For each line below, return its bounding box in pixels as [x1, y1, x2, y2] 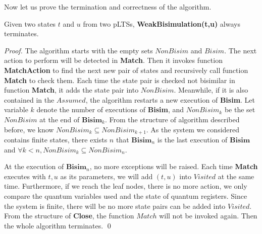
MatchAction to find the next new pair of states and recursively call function [4, 64, 248, 75]
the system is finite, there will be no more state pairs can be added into [4, 200, 226, 211]
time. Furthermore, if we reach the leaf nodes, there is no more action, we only [4, 181, 247, 191]
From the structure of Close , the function [4, 210, 134, 221]
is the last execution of [157, 134, 228, 144]
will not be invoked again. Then [159, 210, 257, 221]
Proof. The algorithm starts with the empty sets [4, 45, 153, 55]
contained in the [4, 94, 55, 105]
